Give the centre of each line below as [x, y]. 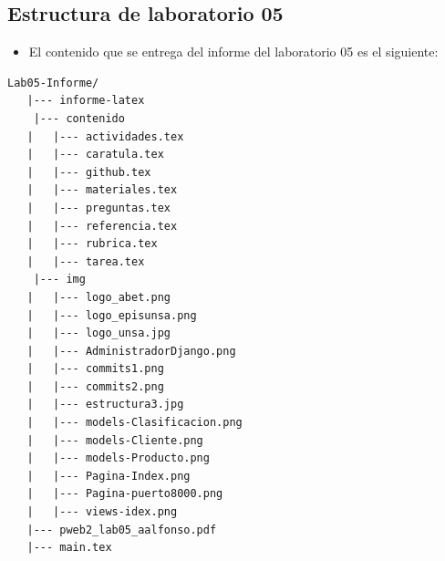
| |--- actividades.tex [105, 136]
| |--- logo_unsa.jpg [98, 333]
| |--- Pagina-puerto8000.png [125, 494]
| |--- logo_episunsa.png [112, 315]
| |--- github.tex [89, 172]
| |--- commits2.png [95, 386]
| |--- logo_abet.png [98, 297]
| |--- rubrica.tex [92, 244]
